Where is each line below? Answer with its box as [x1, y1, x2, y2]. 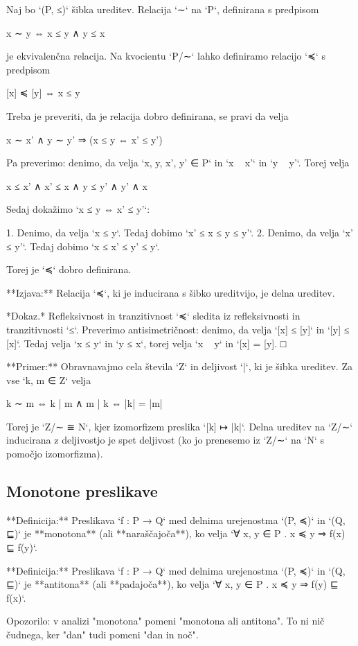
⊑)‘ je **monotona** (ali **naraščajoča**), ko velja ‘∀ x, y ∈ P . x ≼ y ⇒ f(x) [6, 526, 346, 541]
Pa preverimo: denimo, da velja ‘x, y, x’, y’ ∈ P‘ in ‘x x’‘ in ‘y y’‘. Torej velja [6, 155, 350, 170]
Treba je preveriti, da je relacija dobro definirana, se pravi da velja [6, 108, 289, 123]
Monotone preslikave [6, 480, 158, 502]
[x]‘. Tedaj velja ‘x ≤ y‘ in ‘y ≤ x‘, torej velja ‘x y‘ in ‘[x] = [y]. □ [6, 335, 287, 350]
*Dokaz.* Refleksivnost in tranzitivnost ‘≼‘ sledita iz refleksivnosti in [6, 308, 301, 323]
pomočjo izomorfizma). [6, 446, 103, 461]
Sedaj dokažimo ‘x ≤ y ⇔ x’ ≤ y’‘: [6, 202, 150, 216]
